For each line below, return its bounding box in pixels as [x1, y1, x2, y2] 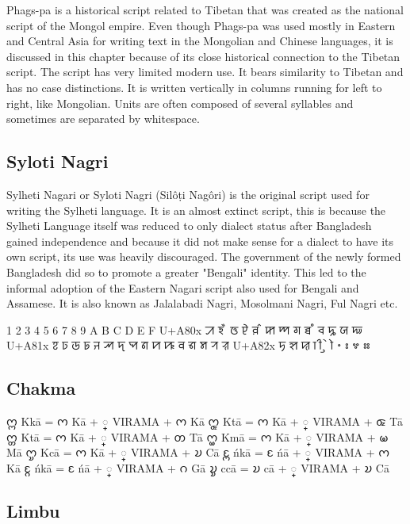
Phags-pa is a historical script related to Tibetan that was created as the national [6, 2, 404, 17]
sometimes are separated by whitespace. [6, 110, 200, 127]
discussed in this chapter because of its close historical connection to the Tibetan [6, 48, 400, 64]
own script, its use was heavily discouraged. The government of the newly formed [6, 248, 401, 265]
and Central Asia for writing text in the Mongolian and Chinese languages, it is [6, 33, 393, 49]
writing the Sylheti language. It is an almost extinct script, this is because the [6, 201, 386, 218]
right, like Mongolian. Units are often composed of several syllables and [6, 94, 354, 111]
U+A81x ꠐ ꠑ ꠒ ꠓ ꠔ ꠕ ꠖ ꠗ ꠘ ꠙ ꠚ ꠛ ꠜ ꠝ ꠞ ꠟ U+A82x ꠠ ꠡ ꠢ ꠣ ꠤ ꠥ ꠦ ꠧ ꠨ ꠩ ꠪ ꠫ [6, 337, 370, 354]
